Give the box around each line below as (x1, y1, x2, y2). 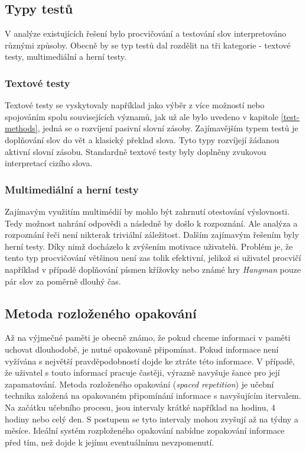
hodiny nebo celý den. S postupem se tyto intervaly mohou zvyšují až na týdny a (5, 412, 298, 425)
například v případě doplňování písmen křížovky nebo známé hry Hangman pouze (5, 263, 301, 275)
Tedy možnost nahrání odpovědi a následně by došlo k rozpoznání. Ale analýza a (5, 217, 298, 229)
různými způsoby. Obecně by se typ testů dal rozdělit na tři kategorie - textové (5, 38, 291, 51)
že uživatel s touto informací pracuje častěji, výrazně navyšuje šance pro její (5, 366, 280, 379)
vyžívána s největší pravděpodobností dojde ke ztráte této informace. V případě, (5, 354, 295, 367)
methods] (5, 122, 38, 134)
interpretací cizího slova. (5, 157, 93, 169)
